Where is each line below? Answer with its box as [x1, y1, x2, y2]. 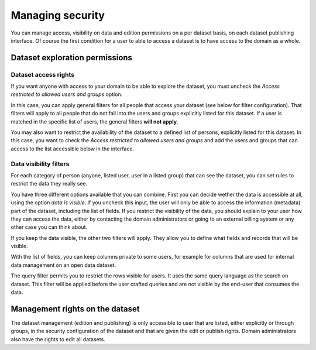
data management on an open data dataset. [11, 261, 116, 269]
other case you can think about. [11, 224, 88, 231]
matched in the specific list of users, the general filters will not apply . [11, 118, 178, 125]
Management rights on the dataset [11, 304, 140, 314]
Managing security [11, 9, 105, 22]
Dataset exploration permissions [11, 53, 133, 63]
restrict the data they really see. [11, 180, 88, 187]
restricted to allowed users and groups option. [11, 91, 123, 98]
